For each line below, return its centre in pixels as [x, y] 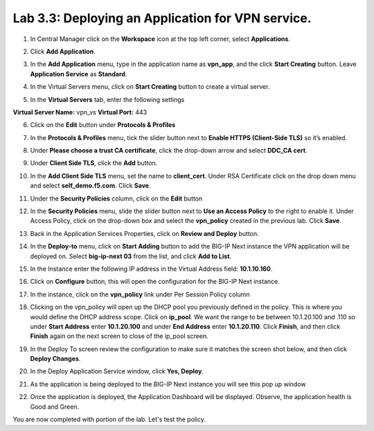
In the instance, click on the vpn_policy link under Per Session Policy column [140, 294]
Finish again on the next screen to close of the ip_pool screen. [119, 336]
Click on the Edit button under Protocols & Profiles [103, 125]
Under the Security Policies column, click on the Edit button [116, 198]
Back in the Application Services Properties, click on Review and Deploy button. [144, 233]
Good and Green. [55, 407]
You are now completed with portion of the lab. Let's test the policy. [109, 419]
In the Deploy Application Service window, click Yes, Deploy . [117, 371]
